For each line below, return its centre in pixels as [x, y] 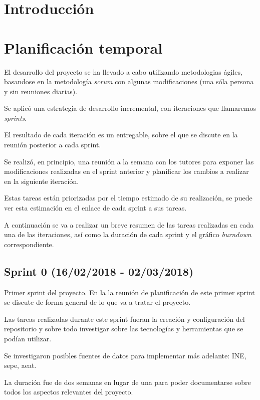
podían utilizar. [28, 338]
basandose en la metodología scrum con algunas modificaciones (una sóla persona [129, 81]
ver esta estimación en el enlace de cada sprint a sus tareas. [95, 208]
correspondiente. [29, 244]
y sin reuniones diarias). [41, 91]
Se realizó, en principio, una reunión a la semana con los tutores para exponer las [129, 161]
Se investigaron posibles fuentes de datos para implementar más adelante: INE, [125, 355]
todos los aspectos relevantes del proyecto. [69, 392]
